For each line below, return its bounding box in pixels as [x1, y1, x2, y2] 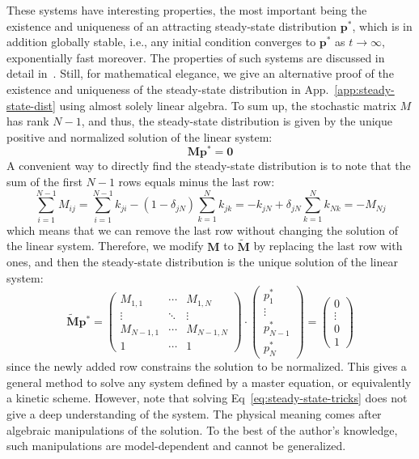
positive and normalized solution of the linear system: [6, 128, 273, 145]
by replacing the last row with [253, 237, 403, 254]
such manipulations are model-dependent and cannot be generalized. [6, 437, 346, 454]
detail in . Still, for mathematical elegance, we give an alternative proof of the [6, 65, 394, 82]
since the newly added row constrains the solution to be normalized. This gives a [6, 358, 407, 375]
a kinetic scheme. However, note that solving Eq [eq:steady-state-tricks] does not [6, 389, 408, 406]
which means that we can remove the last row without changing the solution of [6, 221, 399, 238]
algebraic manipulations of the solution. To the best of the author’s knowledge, [6, 421, 398, 438]
